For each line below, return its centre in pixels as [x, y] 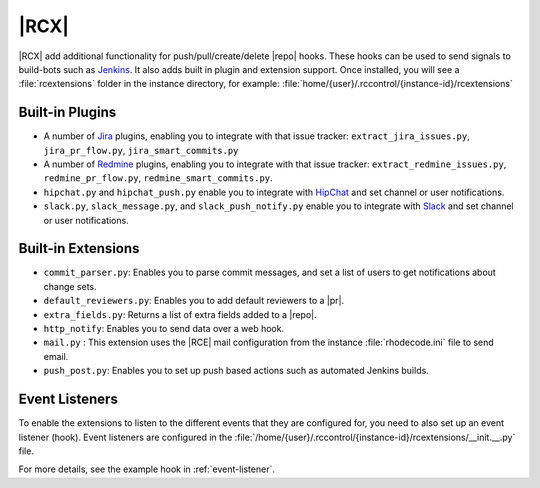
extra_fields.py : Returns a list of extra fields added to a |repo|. [180, 314]
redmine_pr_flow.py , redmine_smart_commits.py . [158, 178]
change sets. [70, 286]
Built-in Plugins [67, 112]
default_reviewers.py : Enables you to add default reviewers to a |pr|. [194, 301]
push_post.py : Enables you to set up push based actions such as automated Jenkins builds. [236, 371]
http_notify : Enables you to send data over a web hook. [164, 329]
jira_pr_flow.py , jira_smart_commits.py [141, 150]
